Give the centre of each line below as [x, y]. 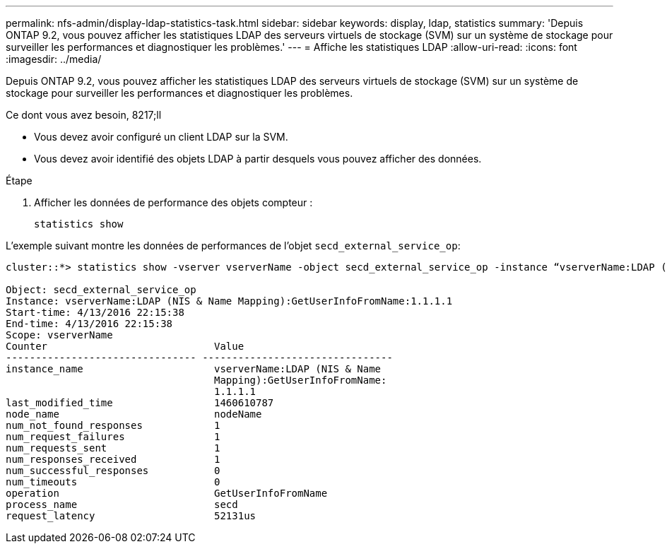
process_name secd [122, 504]
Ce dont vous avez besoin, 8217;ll [84, 115]
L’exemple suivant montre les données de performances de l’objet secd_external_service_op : [233, 246]
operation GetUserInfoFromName [167, 493]
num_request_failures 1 [113, 437]
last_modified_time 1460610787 [140, 403]
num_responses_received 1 [113, 459]
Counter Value [125, 346]
